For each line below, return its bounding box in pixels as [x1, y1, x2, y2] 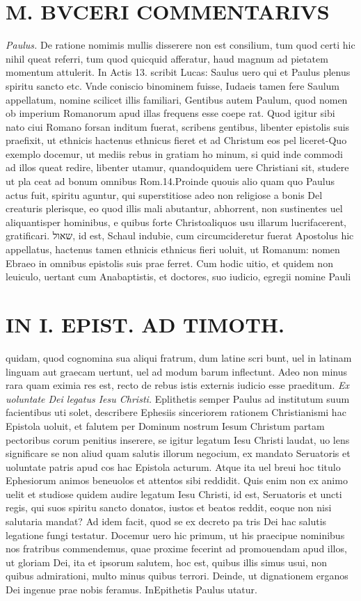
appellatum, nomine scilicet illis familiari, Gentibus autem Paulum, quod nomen [6, 92, 348, 106]
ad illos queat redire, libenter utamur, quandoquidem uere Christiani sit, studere [6, 160, 349, 175]
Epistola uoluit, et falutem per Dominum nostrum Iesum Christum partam [6, 418, 325, 433]
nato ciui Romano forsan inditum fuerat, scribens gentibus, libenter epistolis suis [6, 119, 350, 134]
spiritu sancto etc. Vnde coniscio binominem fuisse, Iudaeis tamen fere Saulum [6, 78, 340, 93]
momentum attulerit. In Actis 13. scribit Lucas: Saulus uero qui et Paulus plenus [6, 65, 351, 79]
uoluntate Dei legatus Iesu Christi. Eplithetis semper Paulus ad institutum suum [6, 391, 350, 406]
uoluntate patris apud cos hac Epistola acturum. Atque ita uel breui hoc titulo [6, 459, 341, 474]
